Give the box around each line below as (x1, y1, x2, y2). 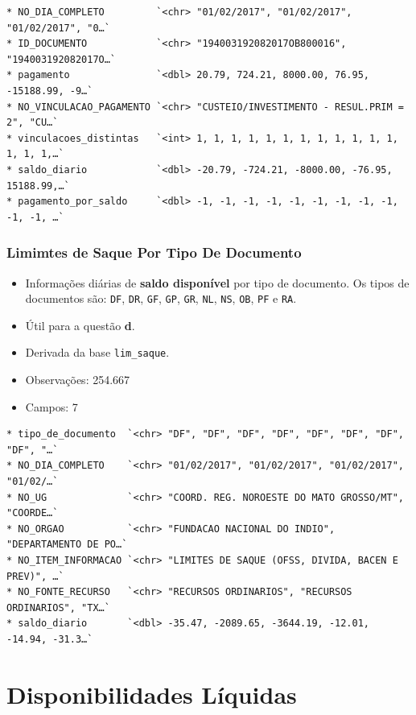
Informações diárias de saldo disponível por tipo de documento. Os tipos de (25, 274, 410, 291)
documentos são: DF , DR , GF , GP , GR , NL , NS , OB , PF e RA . (25, 290, 297, 307)
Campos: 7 (25, 398, 78, 415)
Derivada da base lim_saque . (25, 344, 170, 361)
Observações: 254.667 (25, 371, 130, 388)
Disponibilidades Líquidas (6, 677, 297, 710)
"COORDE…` (6, 507, 59, 519)
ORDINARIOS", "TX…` (6, 601, 110, 614)
